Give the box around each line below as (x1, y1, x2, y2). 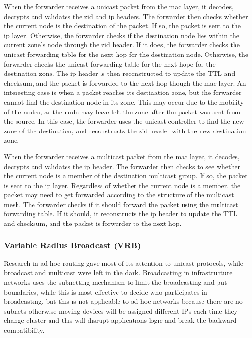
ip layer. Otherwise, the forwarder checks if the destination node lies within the (4, 30, 240, 40)
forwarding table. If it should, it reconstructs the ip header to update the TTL (4, 208, 237, 219)
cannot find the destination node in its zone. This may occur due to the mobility (4, 96, 244, 107)
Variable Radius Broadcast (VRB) (4, 239, 141, 251)
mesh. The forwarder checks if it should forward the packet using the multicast (4, 199, 238, 209)
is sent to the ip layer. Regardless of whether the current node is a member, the (4, 180, 241, 190)
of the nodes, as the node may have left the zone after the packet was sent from (4, 106, 241, 116)
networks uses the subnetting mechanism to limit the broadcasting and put (4, 277, 227, 287)
